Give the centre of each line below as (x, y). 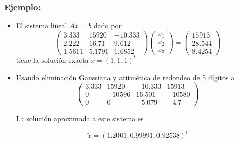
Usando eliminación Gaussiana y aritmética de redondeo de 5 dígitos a (125, 77)
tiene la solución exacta (52, 60)
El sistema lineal (42, 26)
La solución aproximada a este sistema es (80, 118)
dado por (107, 26)
